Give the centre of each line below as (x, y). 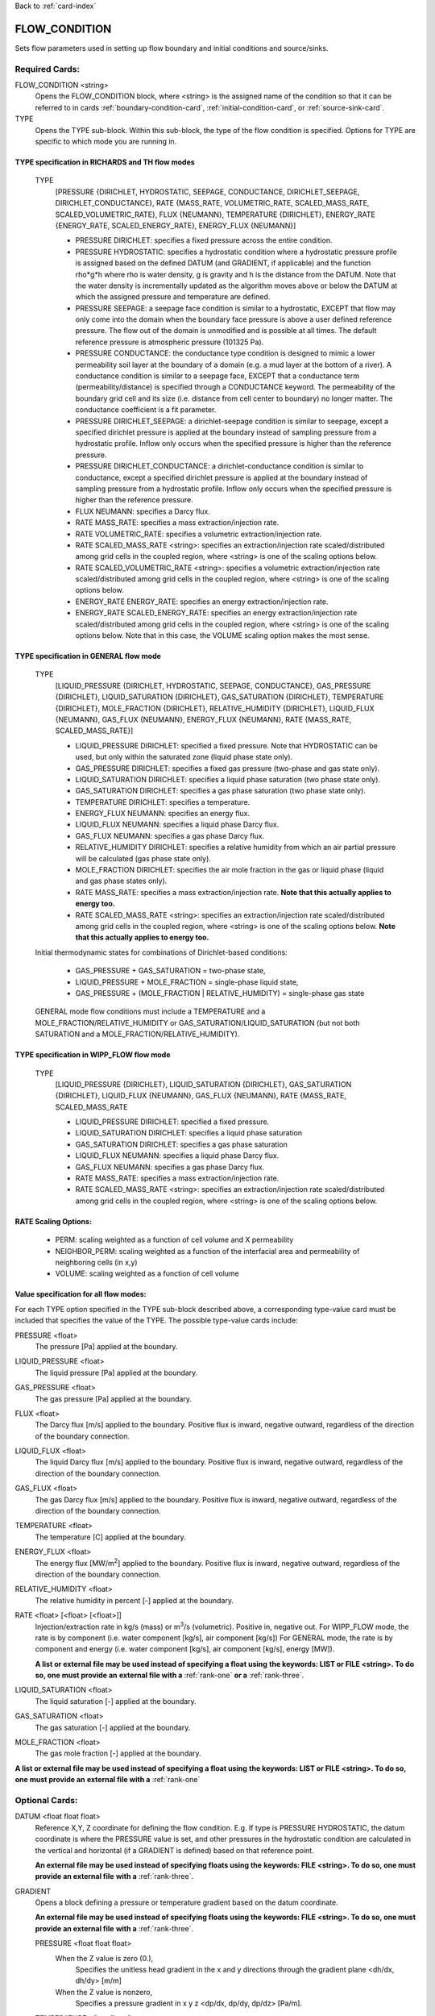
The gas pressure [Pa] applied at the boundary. (114, 1398)
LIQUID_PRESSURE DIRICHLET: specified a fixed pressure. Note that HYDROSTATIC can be (226, 745)
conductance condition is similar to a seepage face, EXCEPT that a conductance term (217, 376)
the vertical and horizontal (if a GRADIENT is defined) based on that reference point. (174, 1850)
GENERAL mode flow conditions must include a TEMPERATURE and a (150, 1011)
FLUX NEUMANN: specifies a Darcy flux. (143, 511)
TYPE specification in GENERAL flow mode (88, 656)
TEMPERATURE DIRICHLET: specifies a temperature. (163, 802)
